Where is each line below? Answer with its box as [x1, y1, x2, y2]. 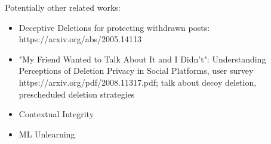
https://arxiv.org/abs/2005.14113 [19, 33, 142, 45]
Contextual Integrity [19, 108, 94, 120]
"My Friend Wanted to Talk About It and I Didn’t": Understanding [19, 52, 266, 65]
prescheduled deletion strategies [19, 87, 135, 100]
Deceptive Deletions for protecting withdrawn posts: [19, 21, 210, 33]
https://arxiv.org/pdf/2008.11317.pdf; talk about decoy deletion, [19, 76, 257, 88]
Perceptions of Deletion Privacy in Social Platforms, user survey [19, 64, 254, 77]
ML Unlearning [19, 127, 75, 140]
